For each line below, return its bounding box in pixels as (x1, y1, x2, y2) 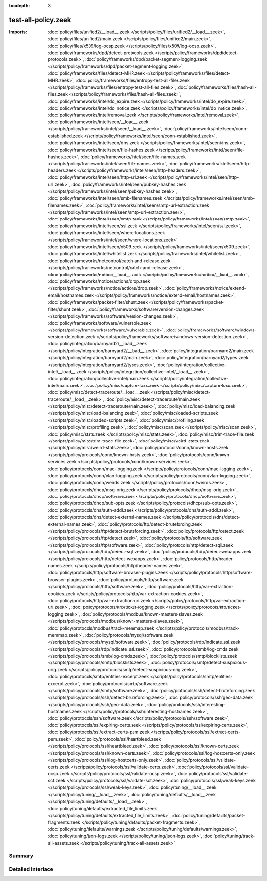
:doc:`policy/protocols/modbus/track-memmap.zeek (48, 625, 154, 631)
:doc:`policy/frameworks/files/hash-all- (177, 84, 257, 90)
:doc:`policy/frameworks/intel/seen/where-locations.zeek (48, 230, 165, 236)
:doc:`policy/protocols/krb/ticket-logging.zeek (71, 605, 165, 610)
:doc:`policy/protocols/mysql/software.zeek (85, 632, 174, 638)
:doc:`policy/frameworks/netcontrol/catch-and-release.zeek (48, 258, 171, 264)
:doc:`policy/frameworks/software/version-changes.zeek (88, 306, 204, 312)
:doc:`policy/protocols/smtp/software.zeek (81, 680, 168, 686)
